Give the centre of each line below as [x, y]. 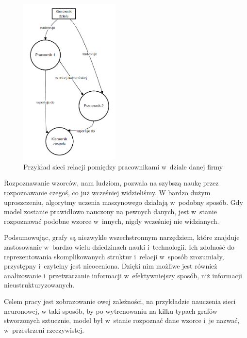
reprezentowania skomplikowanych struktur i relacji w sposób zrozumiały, [114, 256]
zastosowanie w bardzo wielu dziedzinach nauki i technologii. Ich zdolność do [119, 247]
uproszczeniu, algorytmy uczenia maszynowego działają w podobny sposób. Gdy [123, 202]
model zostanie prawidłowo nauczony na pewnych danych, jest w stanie [110, 211]
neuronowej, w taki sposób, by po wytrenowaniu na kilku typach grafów [111, 311]
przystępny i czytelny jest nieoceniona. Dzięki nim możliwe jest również [111, 266]
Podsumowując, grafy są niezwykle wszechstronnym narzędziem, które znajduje [122, 237]
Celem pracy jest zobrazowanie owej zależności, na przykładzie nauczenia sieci [120, 301]
